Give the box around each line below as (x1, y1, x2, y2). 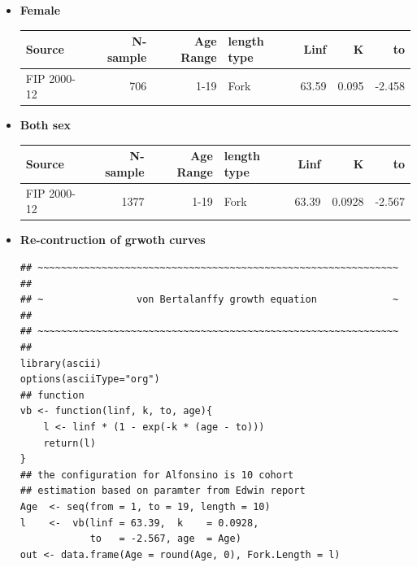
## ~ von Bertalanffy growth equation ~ (20, 294, 399, 306)
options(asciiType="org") (20, 373, 160, 386)
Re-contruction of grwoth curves (20, 231, 206, 248)
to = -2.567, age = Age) (89, 533, 241, 545)
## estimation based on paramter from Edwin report (20, 485, 306, 497)
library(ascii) (20, 357, 102, 369)
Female (20, 2, 61, 18)
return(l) (43, 437, 96, 449)
